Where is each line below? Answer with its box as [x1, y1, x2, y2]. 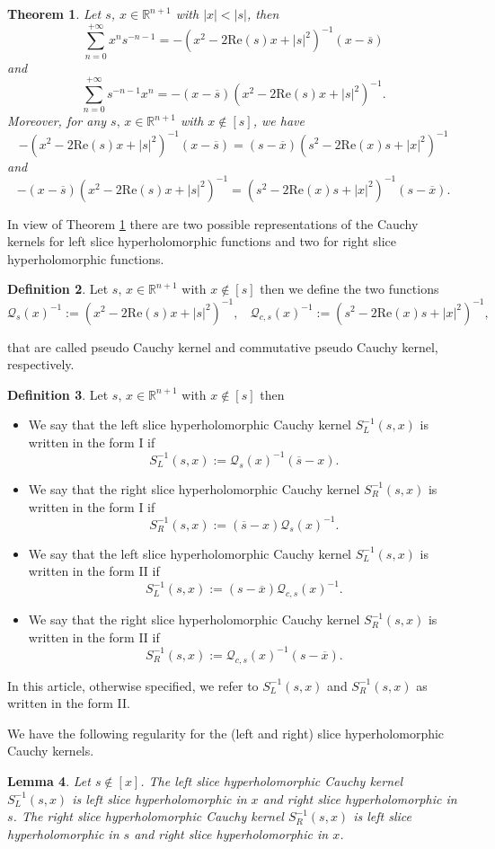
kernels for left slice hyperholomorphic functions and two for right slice [7, 232, 397, 251]
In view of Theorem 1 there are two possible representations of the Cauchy [7, 214, 419, 233]
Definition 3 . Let [7, 385, 109, 403]
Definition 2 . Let [7, 279, 109, 298]
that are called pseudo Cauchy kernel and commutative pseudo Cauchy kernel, [7, 337, 438, 356]
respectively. [7, 355, 75, 374]
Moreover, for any [7, 111, 107, 130]
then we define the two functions [260, 279, 439, 298]
